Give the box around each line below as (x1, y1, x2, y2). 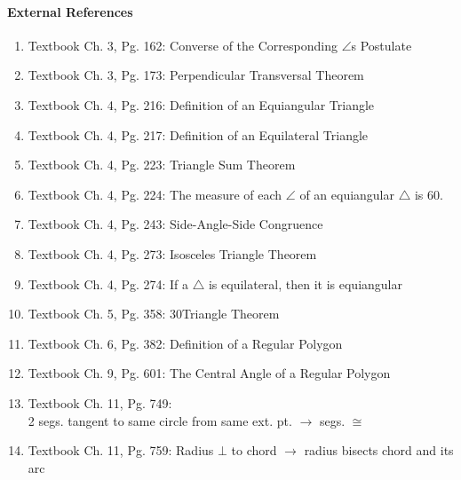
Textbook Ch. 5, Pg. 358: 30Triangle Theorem (28, 304, 280, 323)
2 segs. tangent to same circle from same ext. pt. (28, 411, 292, 429)
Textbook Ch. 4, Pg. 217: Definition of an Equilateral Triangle (28, 125, 369, 144)
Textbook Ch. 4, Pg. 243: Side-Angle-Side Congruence (28, 215, 323, 233)
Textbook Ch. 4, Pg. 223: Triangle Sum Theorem (28, 155, 296, 174)
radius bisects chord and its (304, 441, 454, 460)
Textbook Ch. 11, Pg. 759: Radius (28, 441, 214, 460)
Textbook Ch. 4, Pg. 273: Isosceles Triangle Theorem (28, 244, 317, 263)
